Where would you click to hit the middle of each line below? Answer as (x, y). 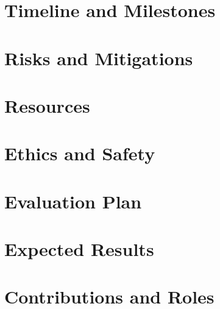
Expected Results (79, 249)
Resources (47, 105)
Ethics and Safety (80, 153)
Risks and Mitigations (99, 58)
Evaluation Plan (73, 201)
